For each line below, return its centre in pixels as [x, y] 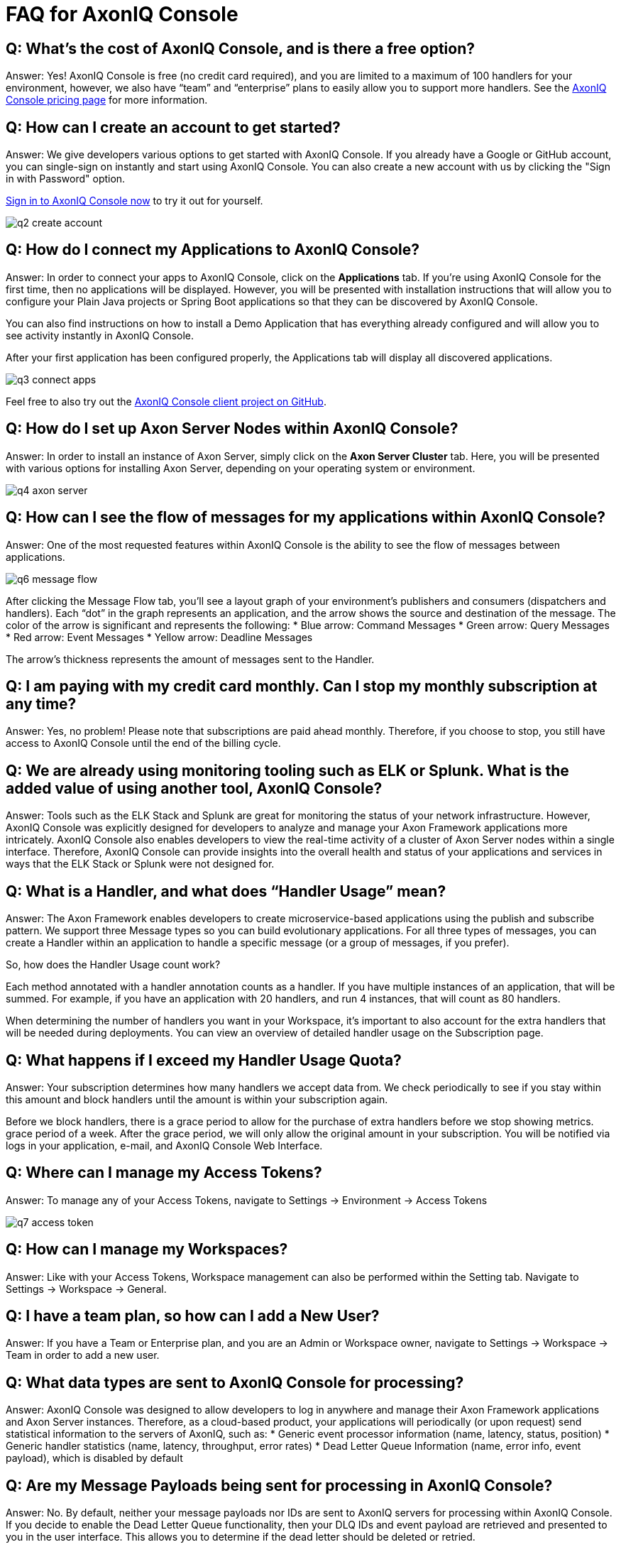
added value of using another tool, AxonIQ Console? [194, 788]
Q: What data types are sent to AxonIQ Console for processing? [235, 1382]
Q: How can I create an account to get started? [173, 127]
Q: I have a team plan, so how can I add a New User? [193, 1316]
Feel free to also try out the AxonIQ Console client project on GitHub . [166, 401]
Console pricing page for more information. [107, 100]
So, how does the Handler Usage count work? [113, 965]
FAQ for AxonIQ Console [122, 14]
